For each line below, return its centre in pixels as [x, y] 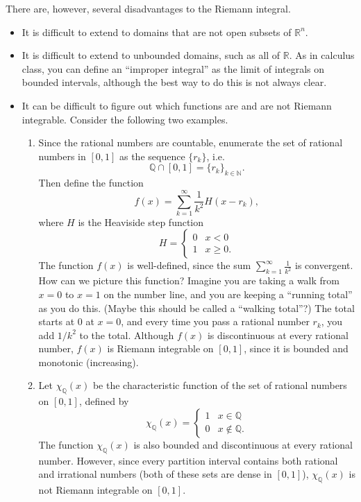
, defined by [104, 401]
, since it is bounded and [296, 348]
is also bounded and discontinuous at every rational [243, 444]
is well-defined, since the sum [189, 265]
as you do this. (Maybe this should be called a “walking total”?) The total [196, 308]
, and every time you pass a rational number [215, 321]
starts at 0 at [66, 321]
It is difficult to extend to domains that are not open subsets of [157, 32]
